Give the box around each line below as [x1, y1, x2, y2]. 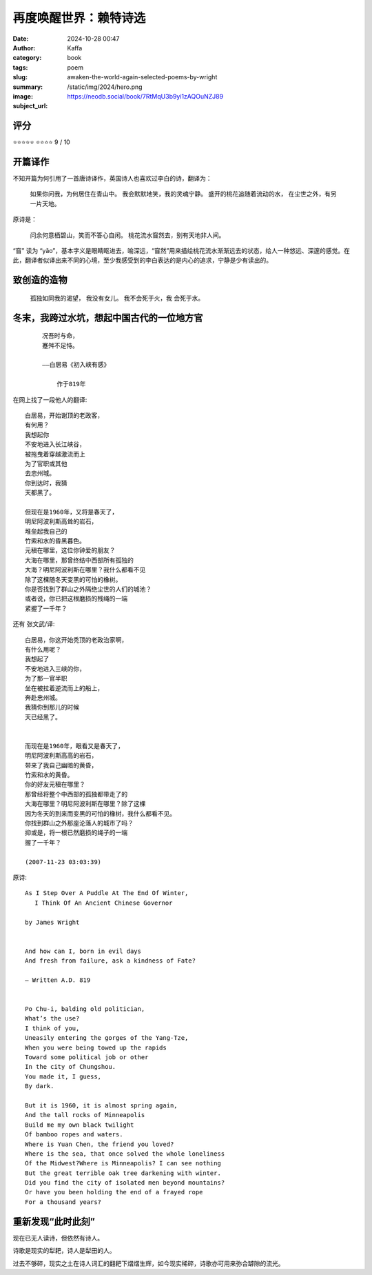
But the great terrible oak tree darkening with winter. [25, 1169, 222, 1177]
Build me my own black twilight [25, 1121, 134, 1129]
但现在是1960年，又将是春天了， [25, 508, 118, 516]
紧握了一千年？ [25, 604, 68, 612]
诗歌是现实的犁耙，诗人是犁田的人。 [12, 1247, 116, 1255]
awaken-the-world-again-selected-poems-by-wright [67, 73, 218, 81]
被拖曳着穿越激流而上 [25, 450, 85, 458]
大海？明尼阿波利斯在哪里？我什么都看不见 [25, 566, 146, 574]
